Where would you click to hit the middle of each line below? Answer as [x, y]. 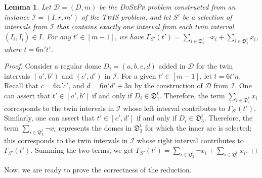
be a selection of [207, 16]
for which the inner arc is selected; [198, 127]
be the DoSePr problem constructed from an [167, 7]
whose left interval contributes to [174, 108]
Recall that [21, 85]
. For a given [137, 75]
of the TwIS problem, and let [126, 16]
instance [17, 16]
